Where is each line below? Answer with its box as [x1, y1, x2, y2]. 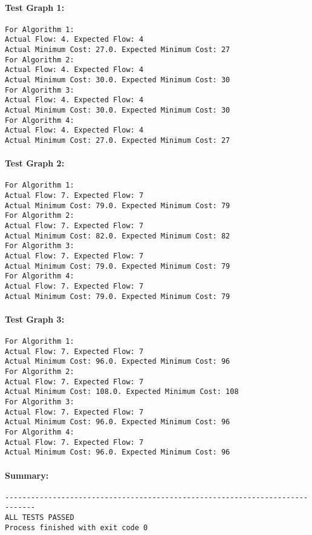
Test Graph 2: [5, 157, 65, 169]
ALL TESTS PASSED [5, 513, 74, 522]
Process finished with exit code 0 [5, 523, 148, 532]
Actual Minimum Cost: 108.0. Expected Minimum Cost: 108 [5, 387, 239, 396]
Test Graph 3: [5, 312, 65, 325]
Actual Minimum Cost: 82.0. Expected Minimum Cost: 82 [5, 231, 230, 240]
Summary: [5, 468, 49, 481]
